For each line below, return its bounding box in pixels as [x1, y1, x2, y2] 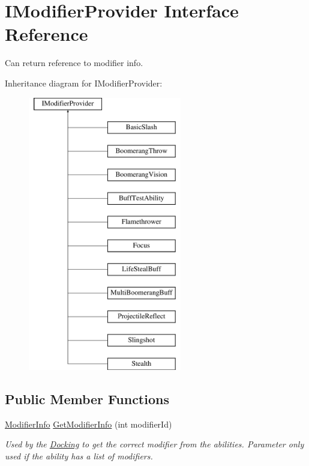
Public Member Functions [5, 390, 169, 408]
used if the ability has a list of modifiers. [5, 450, 153, 462]
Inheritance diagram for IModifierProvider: [5, 76, 163, 89]
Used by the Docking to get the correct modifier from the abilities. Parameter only [5, 438, 304, 450]
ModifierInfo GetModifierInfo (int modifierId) [5, 417, 172, 430]
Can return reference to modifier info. [5, 56, 143, 69]
